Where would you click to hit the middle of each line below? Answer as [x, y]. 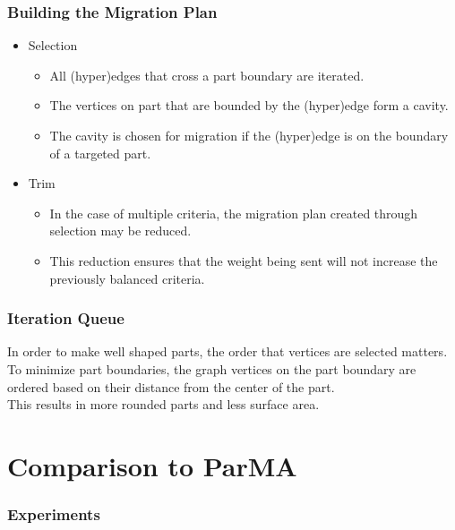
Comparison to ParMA [152, 465]
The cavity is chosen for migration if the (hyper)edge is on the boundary [249, 135]
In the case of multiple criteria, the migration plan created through [234, 213]
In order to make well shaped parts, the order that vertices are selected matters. [227, 351]
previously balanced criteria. [127, 278]
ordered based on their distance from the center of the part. [171, 386]
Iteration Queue [66, 318]
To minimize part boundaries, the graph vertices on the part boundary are [212, 368]
